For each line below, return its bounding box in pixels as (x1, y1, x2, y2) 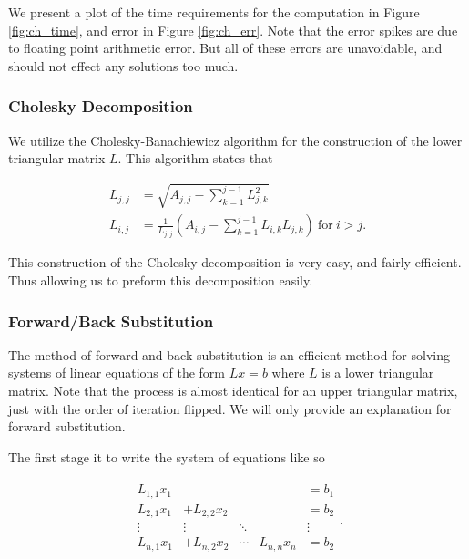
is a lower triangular (321, 363, 434, 382)
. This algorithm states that (117, 149, 273, 168)
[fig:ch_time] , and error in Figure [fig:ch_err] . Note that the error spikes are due (8, 20, 458, 39)
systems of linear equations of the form (8, 363, 225, 382)
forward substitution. (8, 417, 126, 436)
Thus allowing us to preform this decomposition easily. (8, 270, 313, 289)
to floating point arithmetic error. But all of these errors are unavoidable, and (8, 38, 443, 57)
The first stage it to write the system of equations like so (8, 447, 325, 466)
